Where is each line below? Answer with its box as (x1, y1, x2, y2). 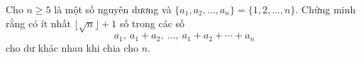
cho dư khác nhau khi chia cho (6, 40, 139, 55)
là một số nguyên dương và (54, 2, 172, 16)
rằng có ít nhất (6, 15, 71, 30)
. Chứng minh (295, 2, 356, 16)
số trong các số (119, 15, 185, 30)
